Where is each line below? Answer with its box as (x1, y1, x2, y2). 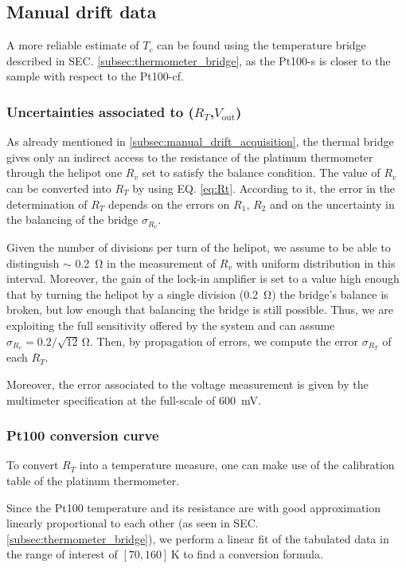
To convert (6, 456, 59, 473)
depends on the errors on (108, 195, 230, 212)
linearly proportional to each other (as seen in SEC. (6, 515, 259, 531)
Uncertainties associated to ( (6, 101, 194, 121)
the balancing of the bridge (6, 211, 139, 228)
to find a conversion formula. (183, 546, 323, 562)
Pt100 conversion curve (6, 425, 159, 445)
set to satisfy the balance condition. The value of (142, 164, 381, 181)
